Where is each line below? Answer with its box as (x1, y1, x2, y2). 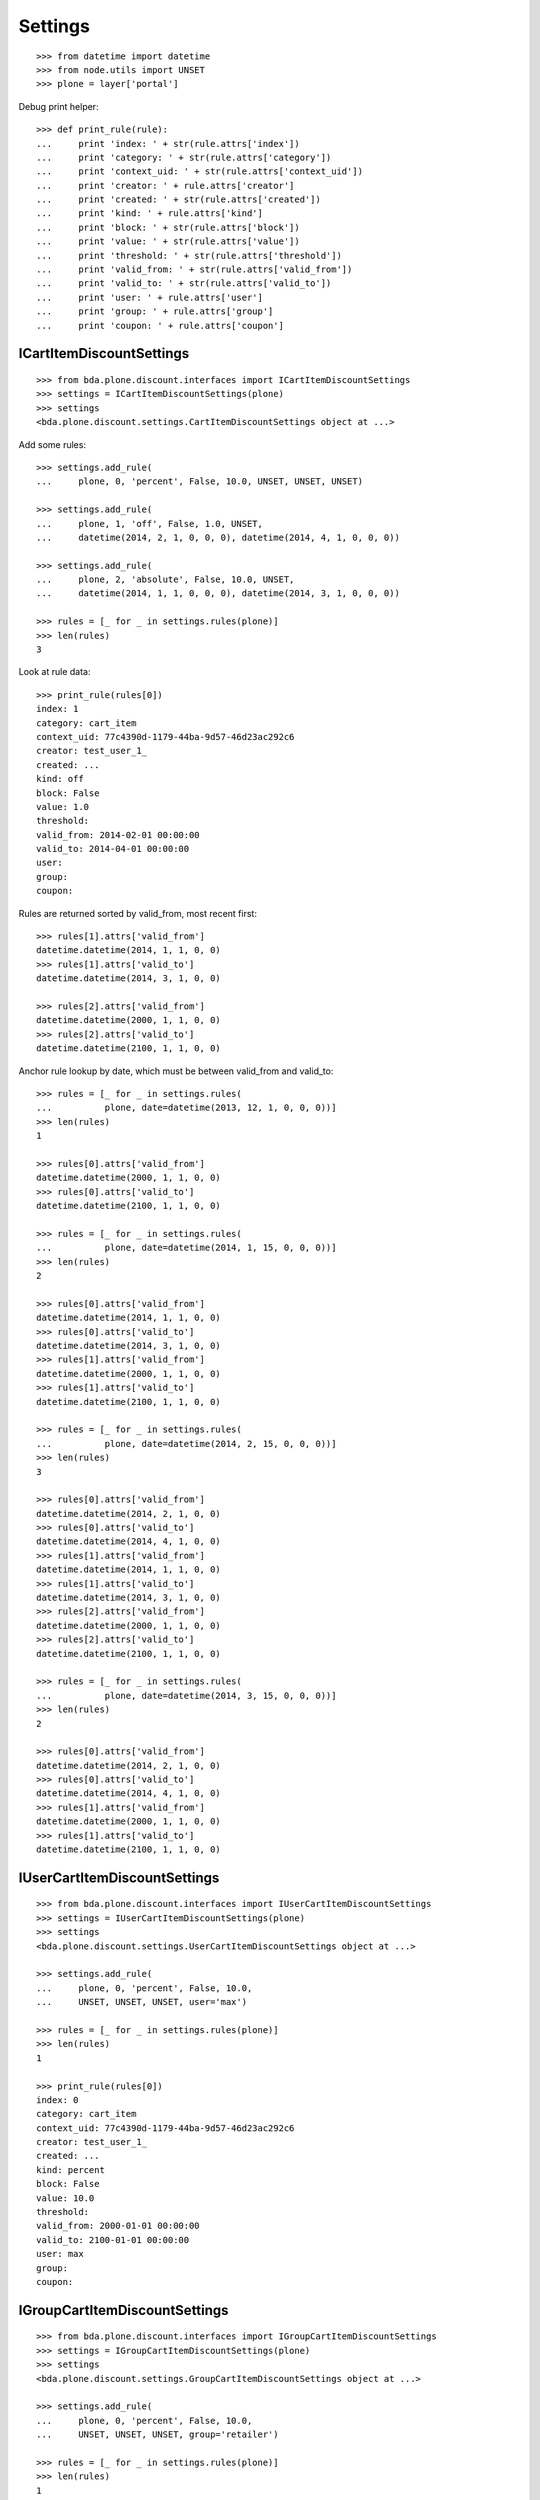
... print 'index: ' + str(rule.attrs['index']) (36, 138, 300, 149)
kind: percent (36, 2164, 105, 2175)
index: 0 (36, 2094, 79, 2105)
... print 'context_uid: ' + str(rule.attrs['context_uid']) (36, 166, 364, 177)
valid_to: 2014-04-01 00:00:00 (36, 843, 190, 855)
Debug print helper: (18, 100, 99, 112)
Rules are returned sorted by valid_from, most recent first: (18, 907, 257, 919)
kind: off (36, 773, 84, 785)
